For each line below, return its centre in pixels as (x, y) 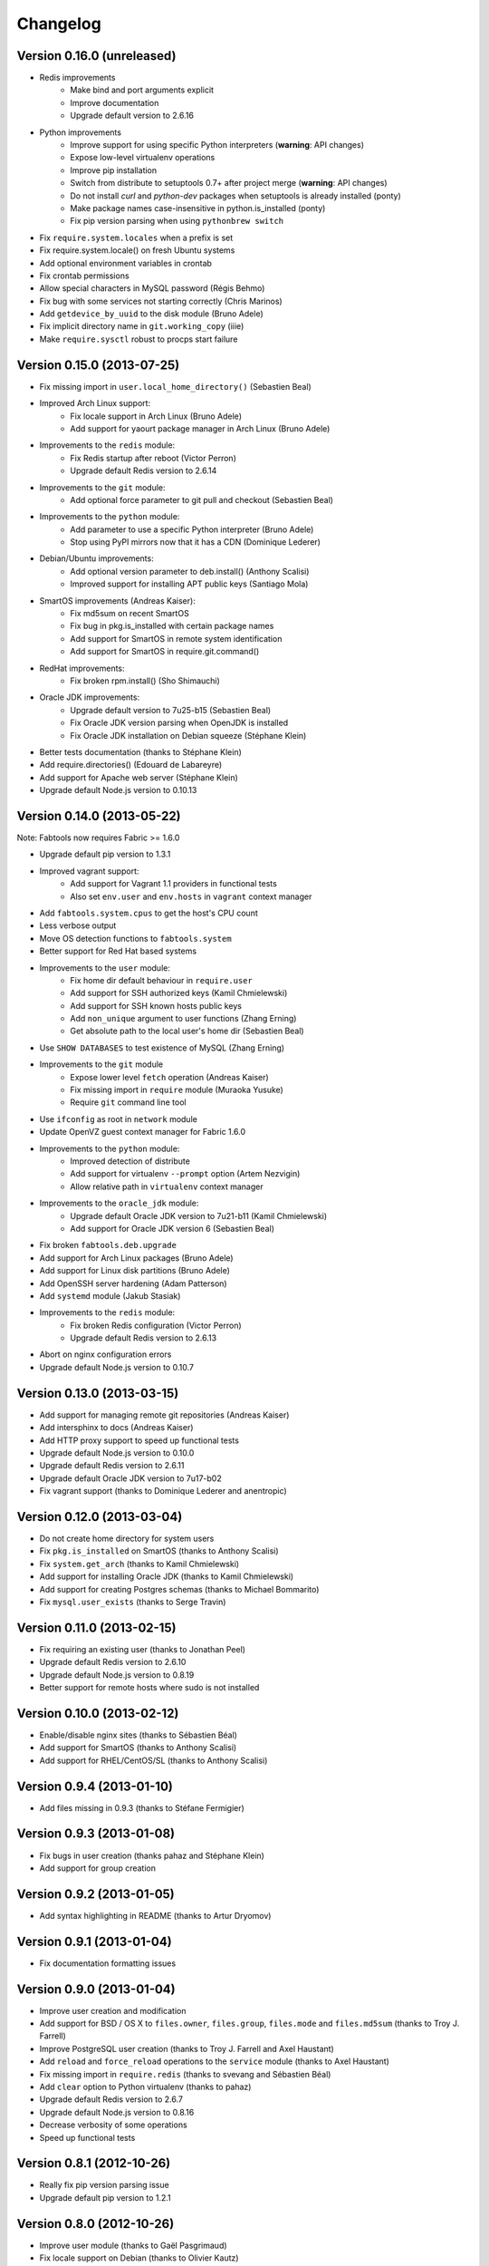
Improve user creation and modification (113, 2010)
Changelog (59, 24)
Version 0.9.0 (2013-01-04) (96, 1989)
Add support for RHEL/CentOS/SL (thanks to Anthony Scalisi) (153, 1760)
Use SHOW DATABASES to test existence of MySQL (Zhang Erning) (162, 1048)
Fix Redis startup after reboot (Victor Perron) (153, 458)
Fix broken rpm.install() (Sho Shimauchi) (145, 681)
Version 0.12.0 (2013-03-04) (100, 1517)
